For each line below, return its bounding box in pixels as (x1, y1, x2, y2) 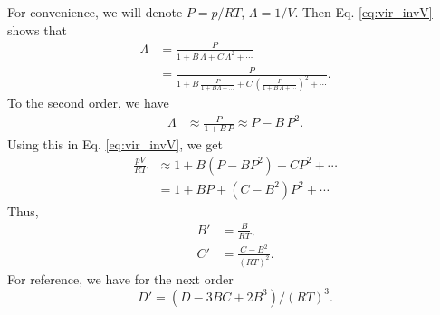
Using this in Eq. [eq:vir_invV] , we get (7, 134, 224, 153)
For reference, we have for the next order (7, 269, 234, 288)
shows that (7, 20, 67, 39)
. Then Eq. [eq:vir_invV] (294, 3, 433, 21)
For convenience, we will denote (7, 3, 183, 21)
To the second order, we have (7, 93, 169, 112)
